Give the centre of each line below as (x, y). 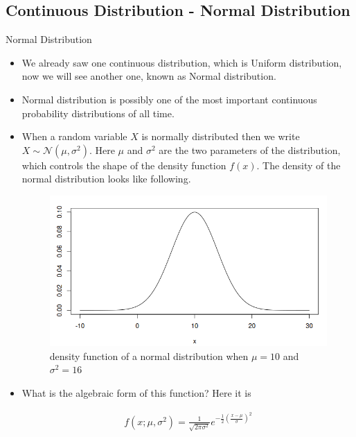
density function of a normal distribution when (149, 355)
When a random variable (74, 136)
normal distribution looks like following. (106, 179)
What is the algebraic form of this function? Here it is (136, 393)
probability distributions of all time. (98, 113)
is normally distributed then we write (221, 136)
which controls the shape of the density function (124, 165)
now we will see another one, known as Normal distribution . (149, 76)
